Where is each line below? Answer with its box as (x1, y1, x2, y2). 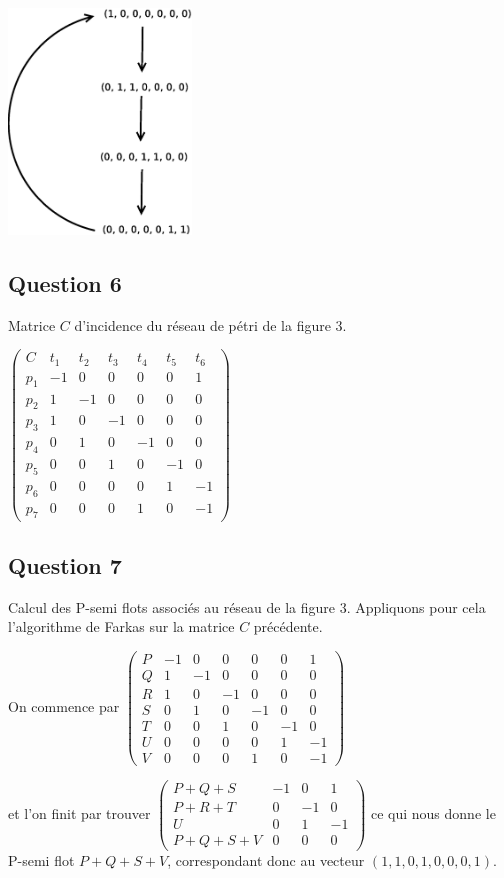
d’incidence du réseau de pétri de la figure (74, 314, 331, 335)
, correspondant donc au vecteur (167, 850, 365, 871)
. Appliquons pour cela (346, 596, 486, 617)
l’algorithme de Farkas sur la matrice (8, 616, 235, 637)
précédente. (253, 616, 323, 637)
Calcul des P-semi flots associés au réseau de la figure (8, 596, 336, 617)
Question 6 (8, 267, 122, 298)
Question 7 (8, 549, 122, 580)
